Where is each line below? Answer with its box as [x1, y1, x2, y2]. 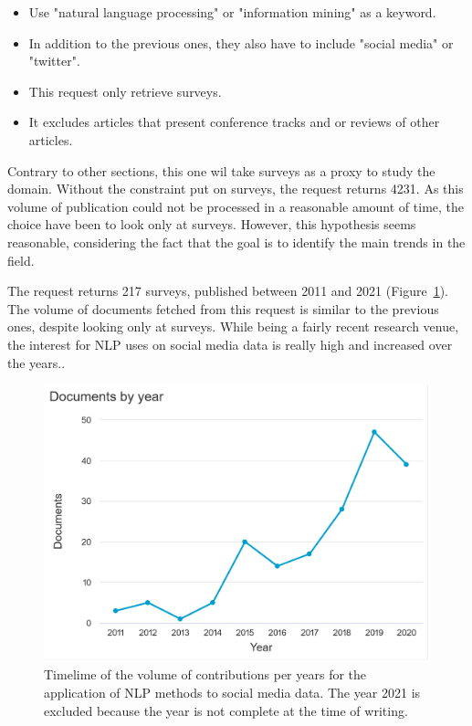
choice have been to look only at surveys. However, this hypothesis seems [7, 215, 416, 234]
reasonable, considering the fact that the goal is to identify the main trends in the [7, 232, 466, 251]
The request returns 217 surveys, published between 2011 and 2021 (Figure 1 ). [7, 281, 449, 300]
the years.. [7, 352, 66, 372]
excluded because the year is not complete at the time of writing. [44, 700, 408, 720]
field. [7, 250, 35, 269]
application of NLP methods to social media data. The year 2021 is [44, 683, 421, 702]
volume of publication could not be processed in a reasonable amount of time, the [7, 196, 465, 216]
